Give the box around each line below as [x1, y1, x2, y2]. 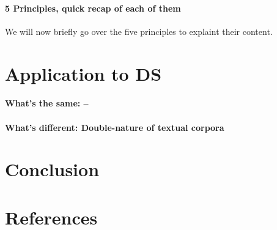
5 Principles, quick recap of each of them [5, 1, 181, 14]
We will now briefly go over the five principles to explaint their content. [5, 24, 273, 37]
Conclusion [5, 157, 100, 182]
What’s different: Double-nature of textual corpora [5, 121, 224, 133]
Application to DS [5, 61, 162, 86]
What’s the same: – [5, 97, 89, 109]
